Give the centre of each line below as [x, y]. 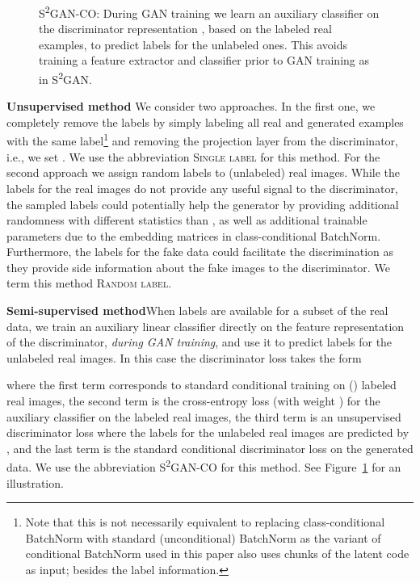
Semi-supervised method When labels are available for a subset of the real [197, 310]
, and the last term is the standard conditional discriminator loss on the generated [210, 448]
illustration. [35, 482]
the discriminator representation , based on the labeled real [185, 29]
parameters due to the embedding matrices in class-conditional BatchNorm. [194, 235]
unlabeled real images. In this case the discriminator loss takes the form [184, 357]
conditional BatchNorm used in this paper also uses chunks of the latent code [217, 554]
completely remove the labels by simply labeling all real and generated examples [205, 122]
